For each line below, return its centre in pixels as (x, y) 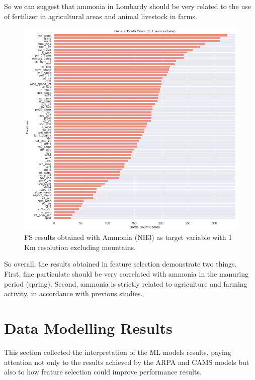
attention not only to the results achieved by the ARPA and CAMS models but (127, 362)
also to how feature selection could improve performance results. (103, 372)
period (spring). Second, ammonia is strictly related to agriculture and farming (126, 283)
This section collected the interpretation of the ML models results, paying (118, 352)
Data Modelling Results (88, 328)
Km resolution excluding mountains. (80, 247)
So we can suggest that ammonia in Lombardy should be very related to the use (127, 6)
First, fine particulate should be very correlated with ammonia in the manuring (126, 274)
